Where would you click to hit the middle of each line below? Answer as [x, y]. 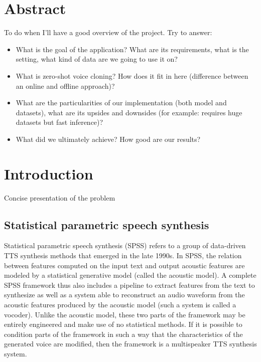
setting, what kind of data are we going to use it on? [97, 59]
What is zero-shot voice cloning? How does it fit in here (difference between [132, 75]
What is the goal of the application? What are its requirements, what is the [132, 49]
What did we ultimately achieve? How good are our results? [108, 139]
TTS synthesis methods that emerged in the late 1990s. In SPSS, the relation [123, 255]
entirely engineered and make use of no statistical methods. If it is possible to [123, 324]
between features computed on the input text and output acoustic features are [124, 265]
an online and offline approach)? [65, 85]
